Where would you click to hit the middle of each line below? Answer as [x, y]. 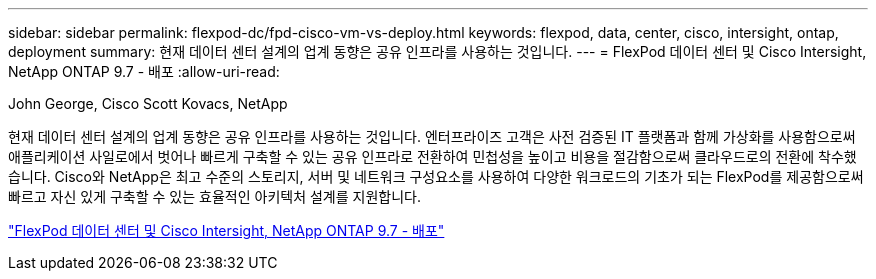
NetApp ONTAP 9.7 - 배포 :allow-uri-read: [144, 71]
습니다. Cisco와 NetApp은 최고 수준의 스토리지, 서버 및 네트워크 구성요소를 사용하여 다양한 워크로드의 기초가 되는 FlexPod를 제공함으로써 [436, 176]
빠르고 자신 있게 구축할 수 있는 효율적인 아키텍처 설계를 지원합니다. [214, 196]
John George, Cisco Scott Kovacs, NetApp [148, 103]
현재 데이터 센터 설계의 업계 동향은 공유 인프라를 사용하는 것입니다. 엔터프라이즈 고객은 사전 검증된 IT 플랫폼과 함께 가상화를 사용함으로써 [432, 136]
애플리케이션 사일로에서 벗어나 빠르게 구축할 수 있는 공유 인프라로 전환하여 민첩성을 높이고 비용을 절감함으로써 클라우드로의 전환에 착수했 [432, 156]
